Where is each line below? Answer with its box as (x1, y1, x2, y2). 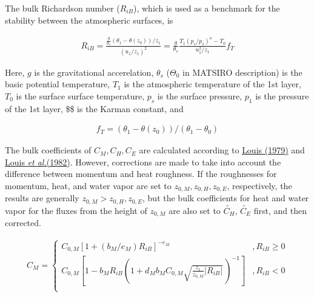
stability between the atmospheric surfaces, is (5, 13, 173, 26)
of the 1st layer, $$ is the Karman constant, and (5, 102, 184, 115)
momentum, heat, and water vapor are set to (5, 179, 172, 192)
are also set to (169, 204, 221, 217)
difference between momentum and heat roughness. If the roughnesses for (5, 167, 277, 180)
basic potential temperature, (5, 78, 110, 90)
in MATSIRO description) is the (182, 65, 302, 78)
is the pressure (255, 89, 309, 102)
